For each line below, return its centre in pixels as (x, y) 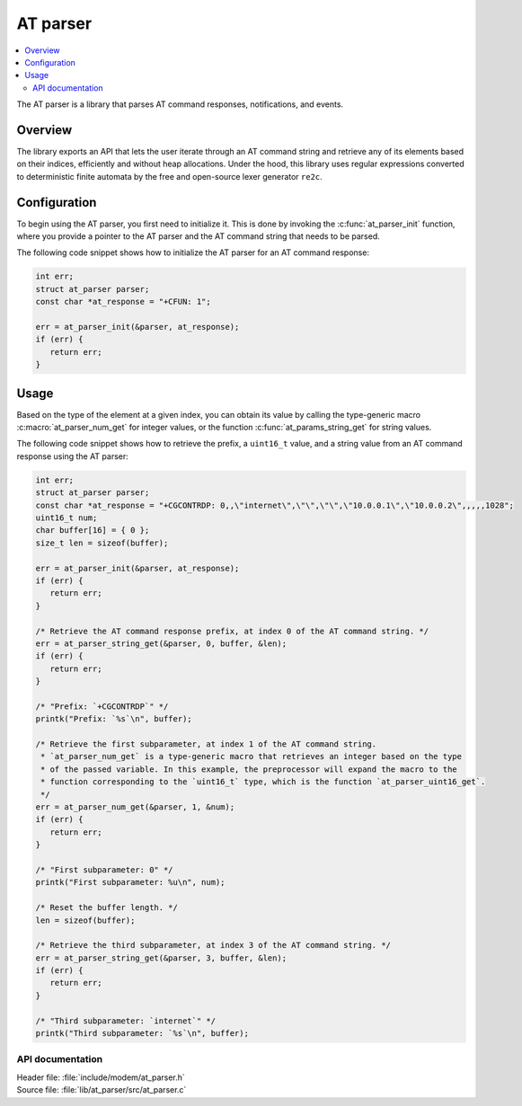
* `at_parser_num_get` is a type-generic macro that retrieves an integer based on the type (252, 757)
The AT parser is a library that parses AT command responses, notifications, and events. (180, 104)
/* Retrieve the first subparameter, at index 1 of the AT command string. (206, 744)
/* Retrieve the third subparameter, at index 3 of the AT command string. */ (213, 945)
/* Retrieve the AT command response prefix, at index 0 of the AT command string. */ (232, 631)
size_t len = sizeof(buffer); (102, 543)
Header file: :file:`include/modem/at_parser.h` (101, 1077)
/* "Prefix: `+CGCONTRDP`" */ (102, 706)
